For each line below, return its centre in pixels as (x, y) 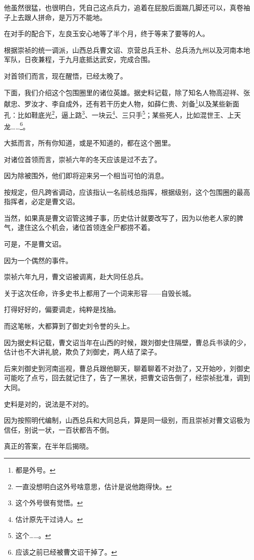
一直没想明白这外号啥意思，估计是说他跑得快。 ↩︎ (94, 486)
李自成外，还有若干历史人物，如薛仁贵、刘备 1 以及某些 (138, 103)
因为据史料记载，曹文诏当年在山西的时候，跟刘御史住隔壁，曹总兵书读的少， (127, 342)
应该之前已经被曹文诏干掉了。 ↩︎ (66, 551)
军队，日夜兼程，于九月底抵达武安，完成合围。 (79, 59)
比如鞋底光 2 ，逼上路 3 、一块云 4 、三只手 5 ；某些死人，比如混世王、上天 (129, 114)
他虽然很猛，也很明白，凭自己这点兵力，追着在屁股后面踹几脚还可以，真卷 (124, 7)
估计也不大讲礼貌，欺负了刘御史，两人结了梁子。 (83, 352)
